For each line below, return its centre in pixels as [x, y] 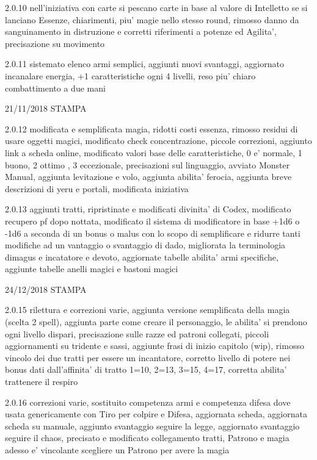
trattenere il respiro [42, 382]
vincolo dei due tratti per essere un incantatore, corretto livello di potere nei [148, 357]
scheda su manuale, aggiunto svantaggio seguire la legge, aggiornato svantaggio [152, 426]
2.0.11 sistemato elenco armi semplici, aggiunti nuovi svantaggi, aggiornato [144, 64]
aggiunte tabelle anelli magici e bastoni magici [92, 269]
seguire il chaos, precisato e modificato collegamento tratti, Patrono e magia [147, 438]
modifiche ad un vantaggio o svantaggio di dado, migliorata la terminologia [145, 245]
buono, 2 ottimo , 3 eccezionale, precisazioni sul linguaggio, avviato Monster [148, 164]
